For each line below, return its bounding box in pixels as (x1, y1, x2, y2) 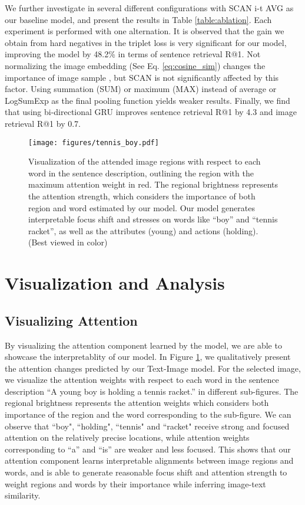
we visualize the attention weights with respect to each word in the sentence (5, 373, 279, 386)
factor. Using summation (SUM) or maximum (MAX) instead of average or (5, 83, 277, 95)
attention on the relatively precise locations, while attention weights (5, 431, 250, 444)
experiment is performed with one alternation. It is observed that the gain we (5, 25, 284, 37)
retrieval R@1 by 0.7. (5, 117, 81, 129)
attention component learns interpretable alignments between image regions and (5, 454, 294, 467)
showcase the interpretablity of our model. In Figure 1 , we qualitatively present (5, 350, 291, 363)
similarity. (5, 489, 41, 501)
